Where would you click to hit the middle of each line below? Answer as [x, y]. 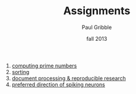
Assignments [97, 11]
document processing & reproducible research [69, 78]
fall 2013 [97, 38]
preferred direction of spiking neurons [58, 85]
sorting [20, 72]
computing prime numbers [44, 66]
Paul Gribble [97, 27]
